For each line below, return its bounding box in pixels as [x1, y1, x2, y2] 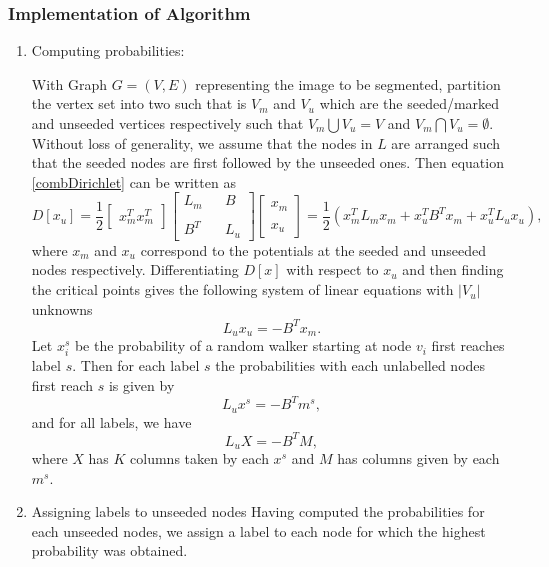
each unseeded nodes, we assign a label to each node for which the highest [31, 520, 486, 541]
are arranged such [391, 132, 501, 153]
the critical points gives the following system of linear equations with [31, 279, 454, 300]
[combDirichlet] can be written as [31, 171, 236, 192]
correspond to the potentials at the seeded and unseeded [140, 239, 486, 260]
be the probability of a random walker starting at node [74, 335, 412, 356]
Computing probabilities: [31, 40, 185, 61]
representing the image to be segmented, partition [195, 73, 501, 94]
